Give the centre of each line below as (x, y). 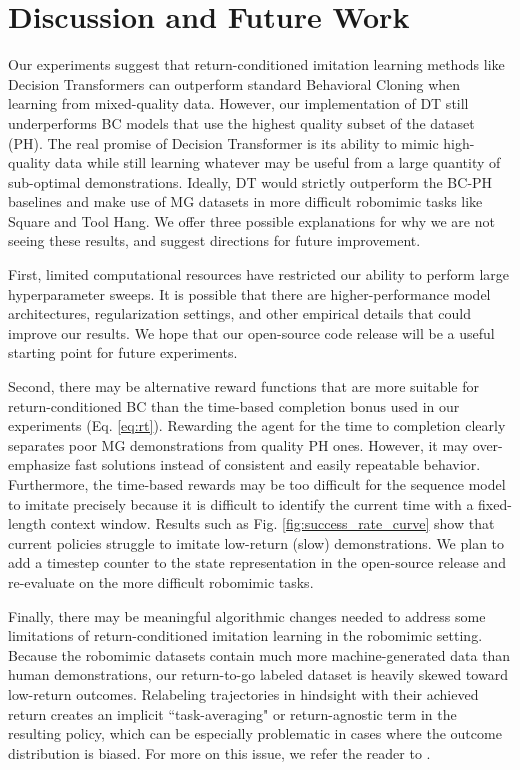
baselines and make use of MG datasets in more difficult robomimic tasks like (245, 201)
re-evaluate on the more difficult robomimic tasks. (161, 581)
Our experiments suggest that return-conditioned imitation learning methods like (256, 64)
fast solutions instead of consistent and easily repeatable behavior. (277, 464)
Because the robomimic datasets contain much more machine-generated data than (259, 654)
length (27, 523)
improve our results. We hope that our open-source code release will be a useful (251, 332)
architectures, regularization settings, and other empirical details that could (239, 313)
